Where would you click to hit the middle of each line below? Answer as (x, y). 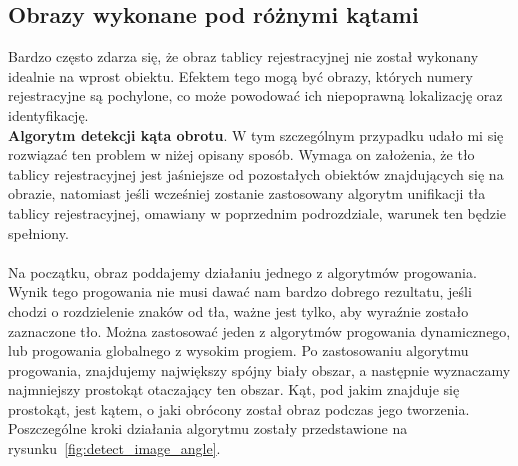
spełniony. (38, 232)
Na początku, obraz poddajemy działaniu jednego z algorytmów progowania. (242, 271)
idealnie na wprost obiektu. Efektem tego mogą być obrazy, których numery (240, 75)
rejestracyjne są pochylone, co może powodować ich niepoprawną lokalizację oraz (255, 95)
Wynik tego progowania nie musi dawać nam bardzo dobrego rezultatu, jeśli (240, 291)
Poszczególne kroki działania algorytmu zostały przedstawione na (208, 428)
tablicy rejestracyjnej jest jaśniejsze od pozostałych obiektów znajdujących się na (256, 173)
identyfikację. (48, 114)
